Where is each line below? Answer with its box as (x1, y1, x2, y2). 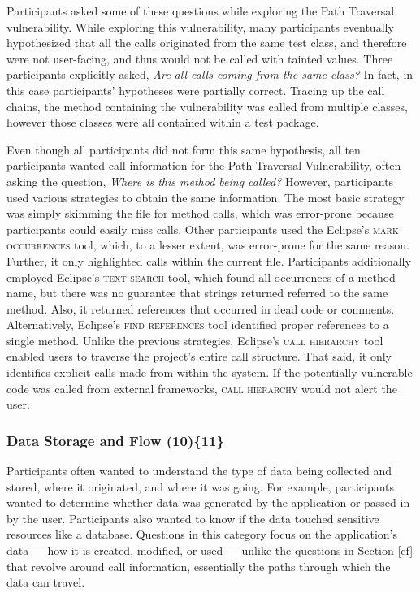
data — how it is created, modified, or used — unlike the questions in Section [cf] (6, 542, 414, 559)
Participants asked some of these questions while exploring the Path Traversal (6, 2, 395, 19)
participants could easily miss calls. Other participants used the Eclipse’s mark (6, 220, 399, 237)
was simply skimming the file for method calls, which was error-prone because (6, 205, 394, 222)
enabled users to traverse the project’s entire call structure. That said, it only (6, 348, 392, 365)
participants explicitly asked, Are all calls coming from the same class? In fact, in (6, 66, 414, 83)
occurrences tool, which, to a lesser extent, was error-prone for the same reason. (6, 236, 409, 253)
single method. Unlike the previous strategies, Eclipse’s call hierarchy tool (6, 331, 383, 348)
